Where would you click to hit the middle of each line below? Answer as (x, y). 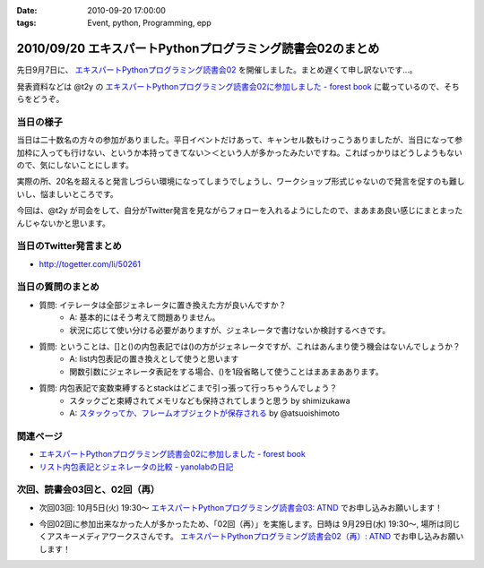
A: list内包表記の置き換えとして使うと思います (154, 359)
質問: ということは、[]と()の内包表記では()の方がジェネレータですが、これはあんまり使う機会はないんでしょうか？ (250, 347)
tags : (26, 23)
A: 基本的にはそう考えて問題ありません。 (145, 317)
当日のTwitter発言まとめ (69, 246)
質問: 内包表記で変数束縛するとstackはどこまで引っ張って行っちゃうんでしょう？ (188, 388)
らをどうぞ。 (40, 99)
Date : (27, 10)
